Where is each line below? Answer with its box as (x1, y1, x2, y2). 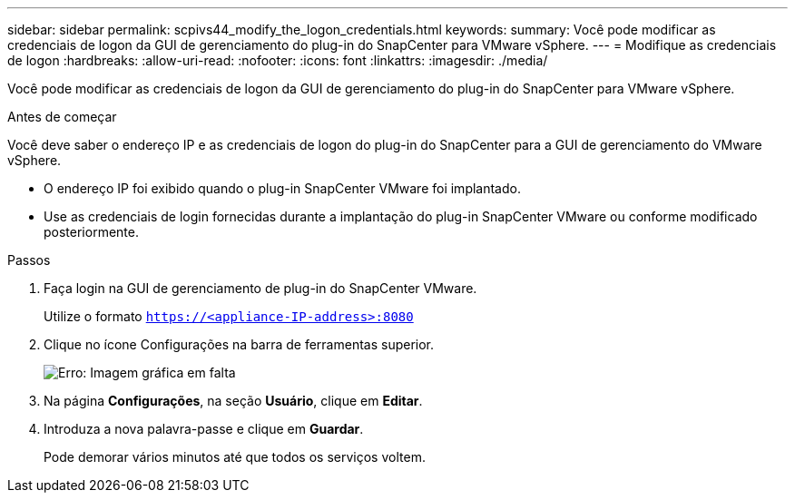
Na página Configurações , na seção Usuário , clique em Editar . (44, 393, 423, 408)
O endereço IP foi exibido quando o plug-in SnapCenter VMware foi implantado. (44, 181, 521, 196)
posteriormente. (44, 224, 139, 240)
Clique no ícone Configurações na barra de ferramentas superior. (44, 337, 435, 352)
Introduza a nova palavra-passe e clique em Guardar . (44, 421, 364, 436)
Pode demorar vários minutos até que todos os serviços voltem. (44, 449, 426, 465)
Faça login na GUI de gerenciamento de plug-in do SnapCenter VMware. (44, 280, 477, 296)
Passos (7, 252, 51, 268)
